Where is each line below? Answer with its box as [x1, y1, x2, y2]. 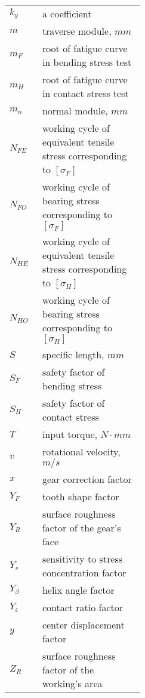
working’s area [42, 676, 103, 690]
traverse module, [42, 24, 112, 38]
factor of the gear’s [42, 521, 121, 534]
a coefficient [42, 7, 92, 20]
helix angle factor [42, 583, 115, 597]
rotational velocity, [42, 445, 121, 458]
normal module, [42, 104, 108, 117]
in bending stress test [42, 55, 132, 69]
